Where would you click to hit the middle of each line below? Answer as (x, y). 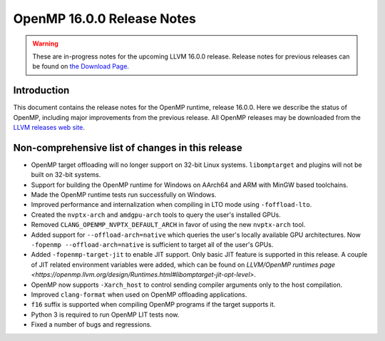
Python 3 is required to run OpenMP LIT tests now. (105, 315)
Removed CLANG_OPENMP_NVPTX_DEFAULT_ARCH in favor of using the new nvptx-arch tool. (168, 225)
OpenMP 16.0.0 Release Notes (104, 19)
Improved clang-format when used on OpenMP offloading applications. (139, 295)
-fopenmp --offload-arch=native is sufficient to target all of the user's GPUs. (152, 245)
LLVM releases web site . (49, 128)
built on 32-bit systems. (66, 175)
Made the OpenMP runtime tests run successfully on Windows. (124, 195)
